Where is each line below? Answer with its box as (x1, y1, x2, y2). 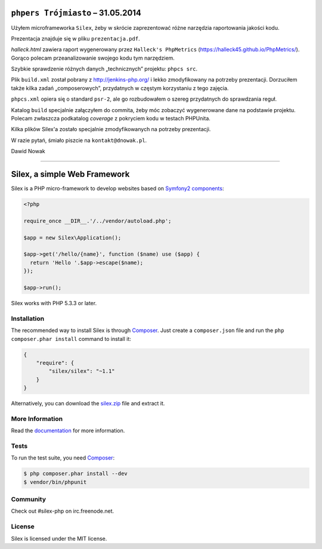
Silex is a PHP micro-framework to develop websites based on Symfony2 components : (11, 185, 224, 192)
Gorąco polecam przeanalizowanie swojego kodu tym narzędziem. (11, 54, 175, 61)
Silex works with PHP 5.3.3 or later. (11, 299, 97, 306)
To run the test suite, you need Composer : (11, 454, 115, 461)
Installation (11, 314, 45, 322)
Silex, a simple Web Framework (11, 169, 130, 179)
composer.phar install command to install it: (11, 335, 131, 342)
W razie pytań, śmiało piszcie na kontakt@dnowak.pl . (11, 137, 147, 144)
